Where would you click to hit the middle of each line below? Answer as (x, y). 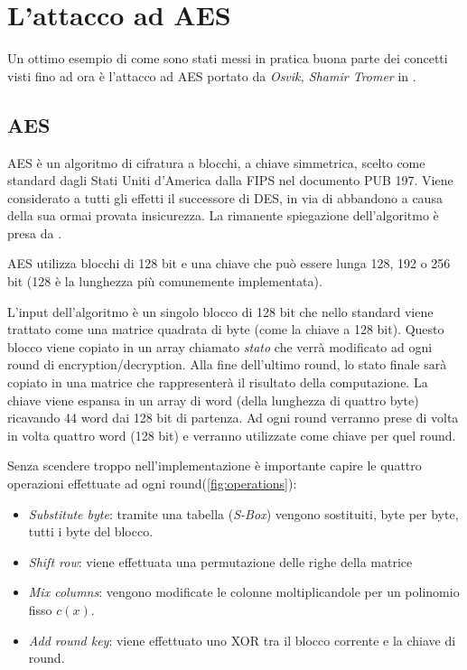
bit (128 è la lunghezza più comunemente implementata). (165, 281)
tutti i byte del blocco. (91, 531)
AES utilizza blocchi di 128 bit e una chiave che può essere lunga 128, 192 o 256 (229, 263)
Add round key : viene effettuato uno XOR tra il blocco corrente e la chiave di (242, 640)
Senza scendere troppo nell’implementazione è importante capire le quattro (215, 465)
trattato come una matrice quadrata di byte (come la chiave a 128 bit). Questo (226, 329)
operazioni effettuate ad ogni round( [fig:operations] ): (152, 484)
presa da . (35, 233)
